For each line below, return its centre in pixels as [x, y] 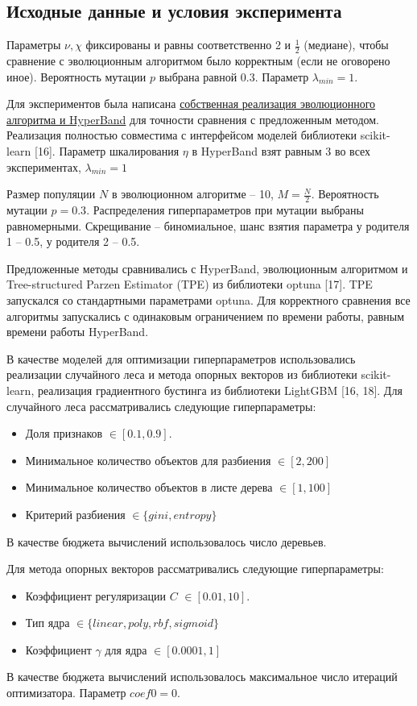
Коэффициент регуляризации [96, 595]
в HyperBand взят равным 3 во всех [281, 151]
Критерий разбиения [75, 514]
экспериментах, [44, 166]
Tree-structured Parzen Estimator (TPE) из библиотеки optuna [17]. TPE [190, 284]
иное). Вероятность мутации [76, 76]
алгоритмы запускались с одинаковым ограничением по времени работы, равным [206, 316]
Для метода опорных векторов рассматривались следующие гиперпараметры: [195, 569]
